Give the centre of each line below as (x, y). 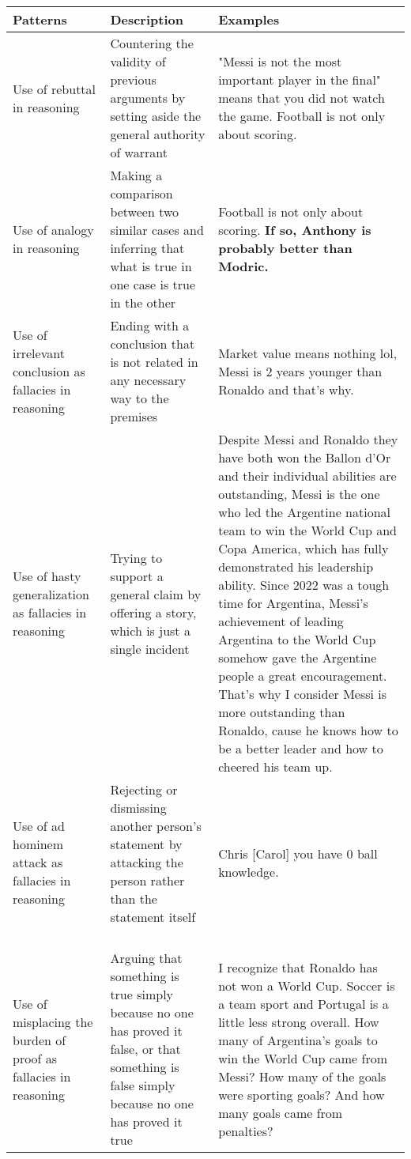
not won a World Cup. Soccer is (307, 985)
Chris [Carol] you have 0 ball (298, 853)
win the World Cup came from (303, 1058)
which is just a (150, 630)
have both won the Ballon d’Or (305, 457)
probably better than (285, 248)
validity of (138, 61)
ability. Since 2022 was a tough (304, 585)
